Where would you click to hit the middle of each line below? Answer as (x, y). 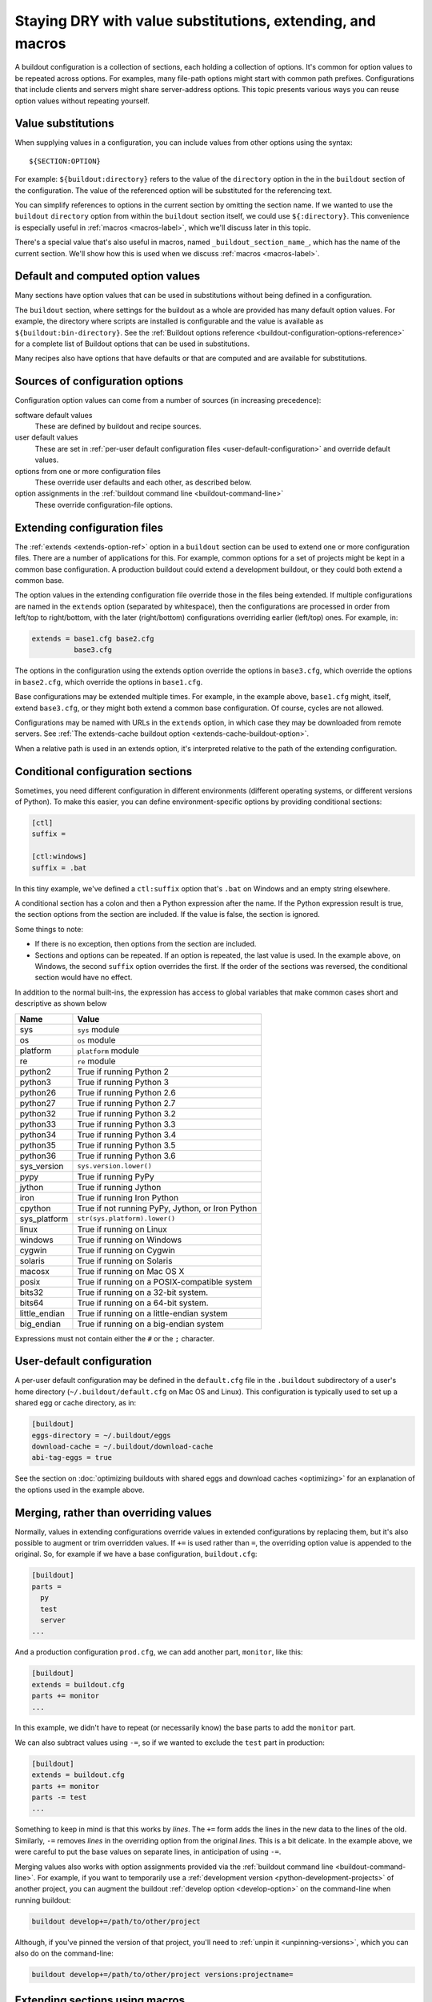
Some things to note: (49, 929)
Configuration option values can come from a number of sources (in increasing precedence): (168, 400)
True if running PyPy (116, 1176)
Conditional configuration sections (103, 772)
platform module (108, 1051)
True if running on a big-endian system (150, 1324)
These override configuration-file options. (104, 505)
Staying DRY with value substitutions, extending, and (195, 21)
